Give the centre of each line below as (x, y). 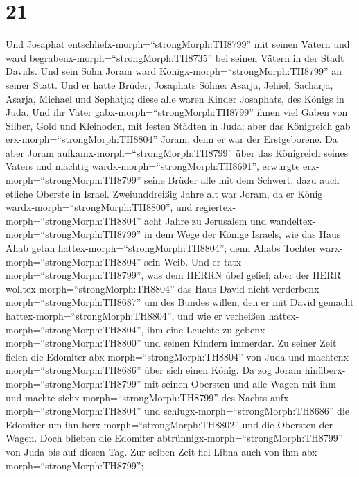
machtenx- (330, 356)
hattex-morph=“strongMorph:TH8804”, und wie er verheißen (135, 315)
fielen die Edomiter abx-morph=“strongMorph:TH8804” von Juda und (155, 356)
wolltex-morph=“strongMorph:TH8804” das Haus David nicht (138, 288)
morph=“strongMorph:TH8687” (73, 302)
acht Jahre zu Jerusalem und (205, 220)
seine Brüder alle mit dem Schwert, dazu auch (242, 180)
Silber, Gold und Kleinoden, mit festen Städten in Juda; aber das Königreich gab (178, 125)
